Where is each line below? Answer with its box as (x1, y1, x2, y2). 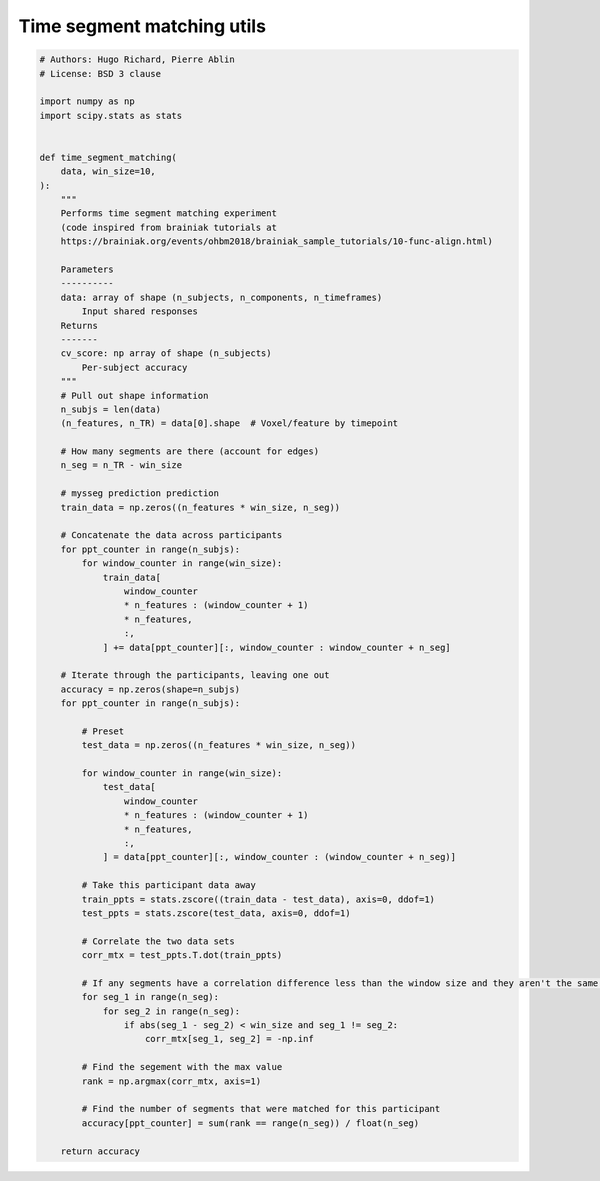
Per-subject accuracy (81, 361, 188, 373)
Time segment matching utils (18, 15, 267, 37)
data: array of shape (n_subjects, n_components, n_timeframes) (60, 291, 383, 303)
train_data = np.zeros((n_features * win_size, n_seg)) (60, 501, 341, 513)
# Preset (81, 725, 125, 737)
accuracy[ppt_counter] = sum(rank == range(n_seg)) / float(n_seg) (81, 1117, 420, 1129)
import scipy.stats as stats (39, 110, 183, 121)
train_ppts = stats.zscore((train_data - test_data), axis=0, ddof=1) (81, 893, 435, 905)
